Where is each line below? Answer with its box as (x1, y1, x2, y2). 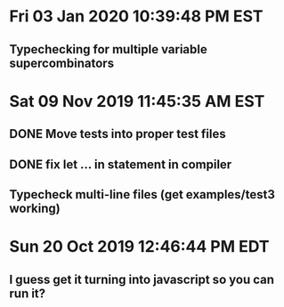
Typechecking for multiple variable (9, 42, 207, 57)
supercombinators (9, 55, 114, 70)
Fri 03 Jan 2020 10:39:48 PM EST (9, 6, 264, 27)
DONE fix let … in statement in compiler (9, 157, 232, 172)
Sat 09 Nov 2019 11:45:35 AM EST (9, 91, 265, 111)
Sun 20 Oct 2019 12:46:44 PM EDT (9, 237, 270, 257)
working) (9, 200, 61, 215)
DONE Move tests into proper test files (9, 126, 227, 141)
